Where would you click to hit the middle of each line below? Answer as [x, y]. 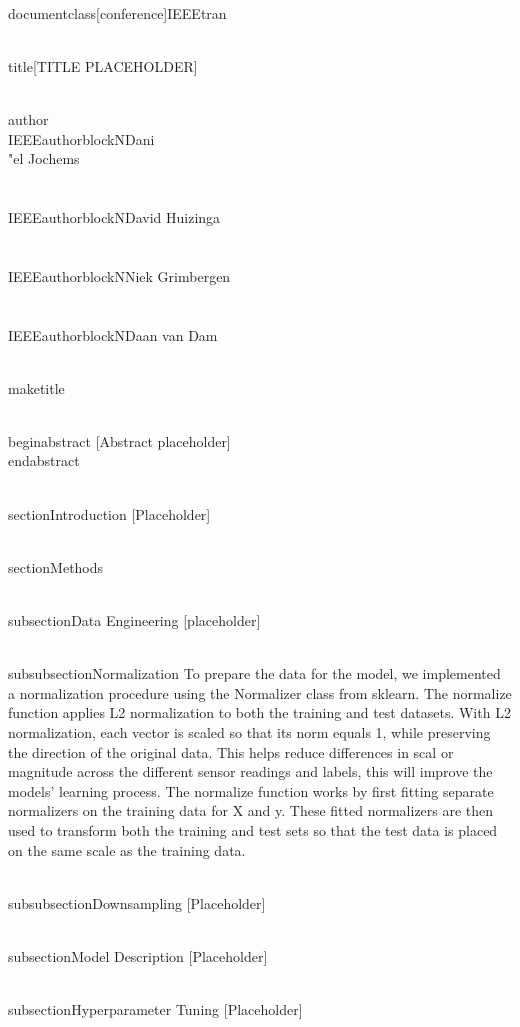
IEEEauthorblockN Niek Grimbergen [119, 275]
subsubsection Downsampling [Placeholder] [137, 902]
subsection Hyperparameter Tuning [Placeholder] [155, 1009]
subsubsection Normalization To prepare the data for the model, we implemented [254, 673]
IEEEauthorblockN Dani [81, 138]
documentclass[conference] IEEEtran [117, 12]
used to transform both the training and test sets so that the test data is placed [253, 829]
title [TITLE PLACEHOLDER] [103, 65]
